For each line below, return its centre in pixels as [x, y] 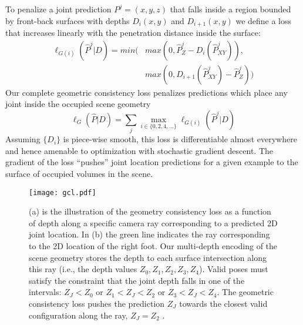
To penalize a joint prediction [58, 9]
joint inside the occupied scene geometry [78, 104]
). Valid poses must [234, 269]
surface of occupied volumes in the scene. [79, 173]
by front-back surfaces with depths [68, 20]
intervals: [45, 292]
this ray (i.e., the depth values [83, 269]
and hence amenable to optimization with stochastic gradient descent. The [139, 150]
